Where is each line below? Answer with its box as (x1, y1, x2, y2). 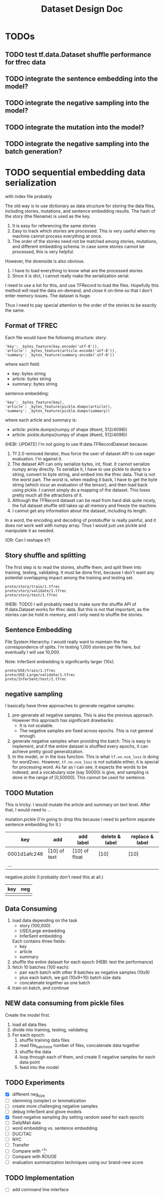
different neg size (12, 1091, 45, 1098)
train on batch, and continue (12, 985, 69, 991)
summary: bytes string (12, 381, 58, 387)
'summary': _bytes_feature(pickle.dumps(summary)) (5, 408, 110, 414)
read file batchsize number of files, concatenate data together (19, 1042, 140, 1049)
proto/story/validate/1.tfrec (5, 588, 67, 593)
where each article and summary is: (5, 417, 77, 423)
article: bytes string (12, 375, 51, 382)
